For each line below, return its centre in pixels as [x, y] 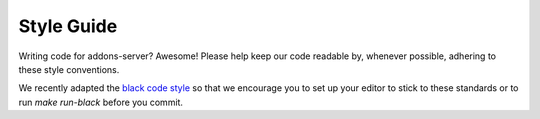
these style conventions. [69, 69]
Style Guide [68, 26]
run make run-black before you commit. [101, 102]
